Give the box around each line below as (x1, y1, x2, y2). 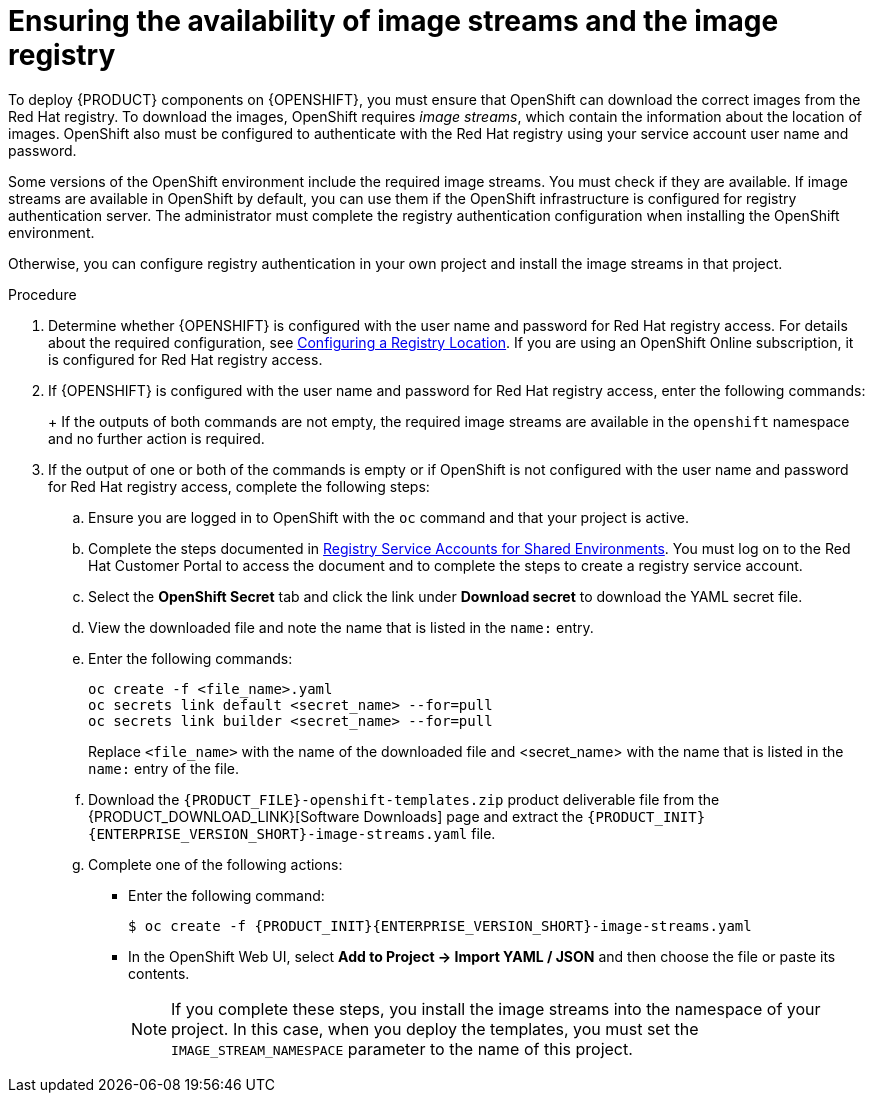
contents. (128, 964, 190, 982)
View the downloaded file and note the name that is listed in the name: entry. (88, 618, 594, 636)
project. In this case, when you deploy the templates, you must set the (171, 1018, 699, 1039)
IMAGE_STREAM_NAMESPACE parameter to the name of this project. (171, 1038, 633, 1059)
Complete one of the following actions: (88, 855, 343, 873)
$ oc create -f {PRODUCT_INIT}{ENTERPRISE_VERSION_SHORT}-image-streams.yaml (128, 917, 752, 934)
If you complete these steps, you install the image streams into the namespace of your (171, 998, 821, 1019)
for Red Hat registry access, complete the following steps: (48, 477, 430, 495)
